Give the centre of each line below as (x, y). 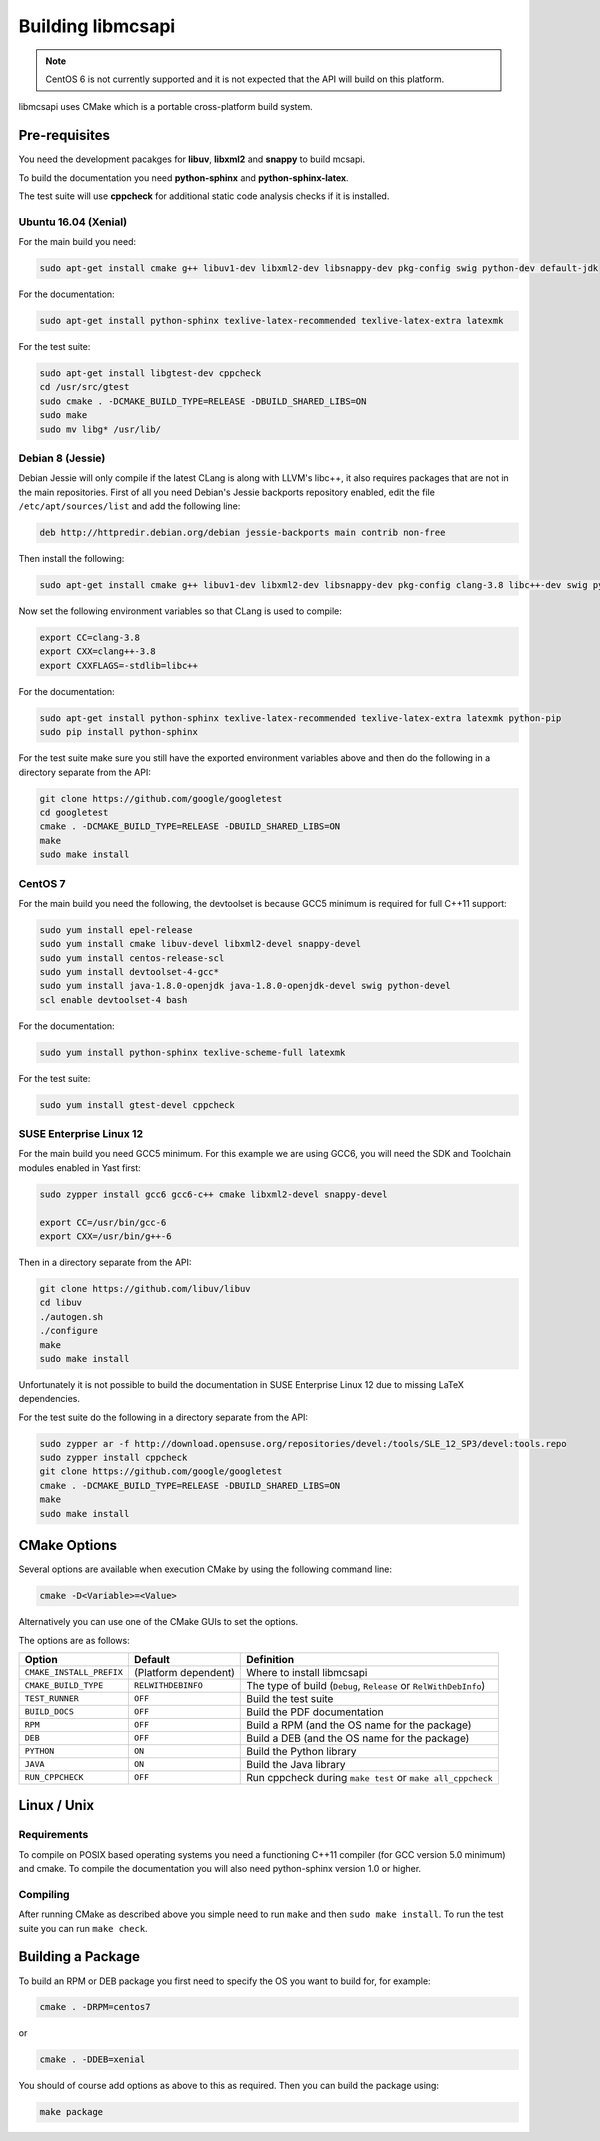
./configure (69, 1331)
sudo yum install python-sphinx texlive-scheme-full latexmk (192, 1052)
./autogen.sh (71, 1316)
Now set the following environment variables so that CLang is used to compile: (180, 611)
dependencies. (49, 1399)
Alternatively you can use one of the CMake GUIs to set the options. (158, 1622)
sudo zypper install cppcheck (113, 1458)
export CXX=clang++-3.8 (98, 651)
